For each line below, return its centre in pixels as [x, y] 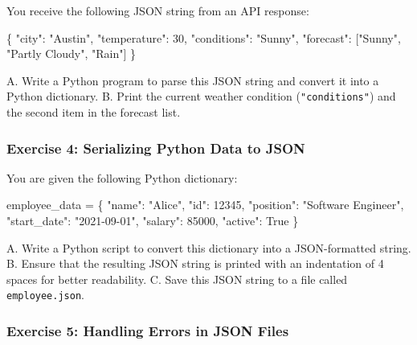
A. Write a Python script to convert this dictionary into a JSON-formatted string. [209, 247]
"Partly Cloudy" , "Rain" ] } [72, 53]
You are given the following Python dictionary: [122, 177]
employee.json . [45, 295]
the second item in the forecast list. [94, 112]
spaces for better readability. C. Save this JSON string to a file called [177, 279]
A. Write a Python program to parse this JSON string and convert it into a [193, 80]
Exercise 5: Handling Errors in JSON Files [148, 330]
